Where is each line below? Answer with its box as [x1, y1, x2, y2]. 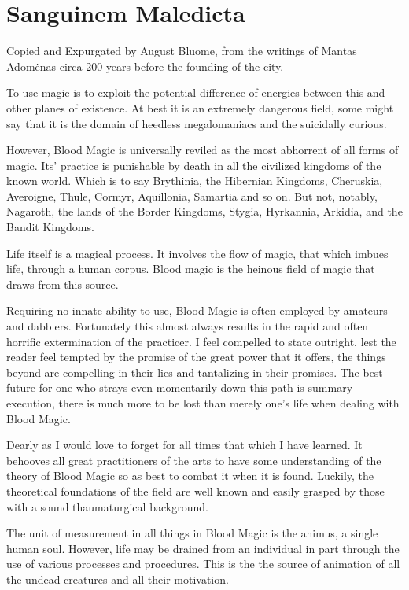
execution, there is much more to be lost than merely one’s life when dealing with [6, 395, 400, 411]
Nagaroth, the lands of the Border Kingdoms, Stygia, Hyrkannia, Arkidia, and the [6, 203, 403, 219]
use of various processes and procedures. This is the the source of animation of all [6, 555, 400, 572]
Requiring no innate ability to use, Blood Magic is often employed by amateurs [6, 302, 388, 319]
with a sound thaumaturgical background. [6, 498, 208, 514]
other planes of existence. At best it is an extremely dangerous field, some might [6, 99, 394, 116]
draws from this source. [6, 275, 119, 292]
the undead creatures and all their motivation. [6, 570, 229, 587]
